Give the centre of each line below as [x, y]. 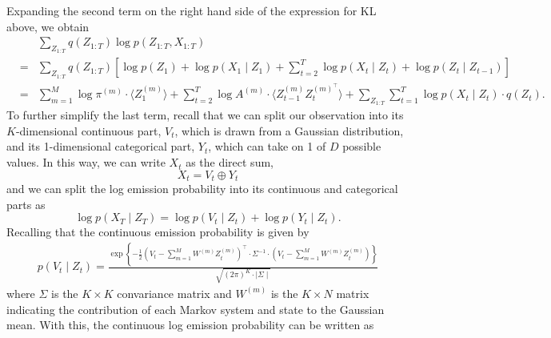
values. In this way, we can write [86, 162]
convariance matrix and [174, 293]
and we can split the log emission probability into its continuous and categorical [202, 189]
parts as [26, 204]
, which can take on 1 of [267, 146]
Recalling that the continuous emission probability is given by [158, 232]
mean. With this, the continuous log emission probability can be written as [190, 325]
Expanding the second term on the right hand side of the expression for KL [192, 10]
